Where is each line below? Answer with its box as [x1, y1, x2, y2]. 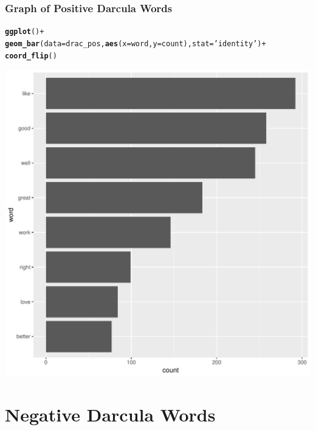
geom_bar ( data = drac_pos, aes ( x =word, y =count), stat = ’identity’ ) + [5, 39, 266, 48]
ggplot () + [5, 27, 44, 36]
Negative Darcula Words [5, 401, 216, 426]
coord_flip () [5, 51, 57, 60]
